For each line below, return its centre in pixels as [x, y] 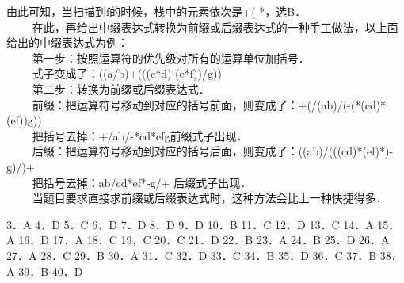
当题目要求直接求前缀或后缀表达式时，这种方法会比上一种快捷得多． [210, 198]
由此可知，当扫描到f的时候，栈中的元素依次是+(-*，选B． [156, 11]
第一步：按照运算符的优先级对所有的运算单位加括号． [171, 57]
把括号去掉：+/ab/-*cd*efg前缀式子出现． [140, 135]
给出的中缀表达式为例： [67, 42]
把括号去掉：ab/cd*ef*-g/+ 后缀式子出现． [142, 182]
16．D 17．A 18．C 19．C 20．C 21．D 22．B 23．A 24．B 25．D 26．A [204, 240]
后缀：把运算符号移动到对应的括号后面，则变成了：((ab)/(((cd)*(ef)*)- [213, 151]
